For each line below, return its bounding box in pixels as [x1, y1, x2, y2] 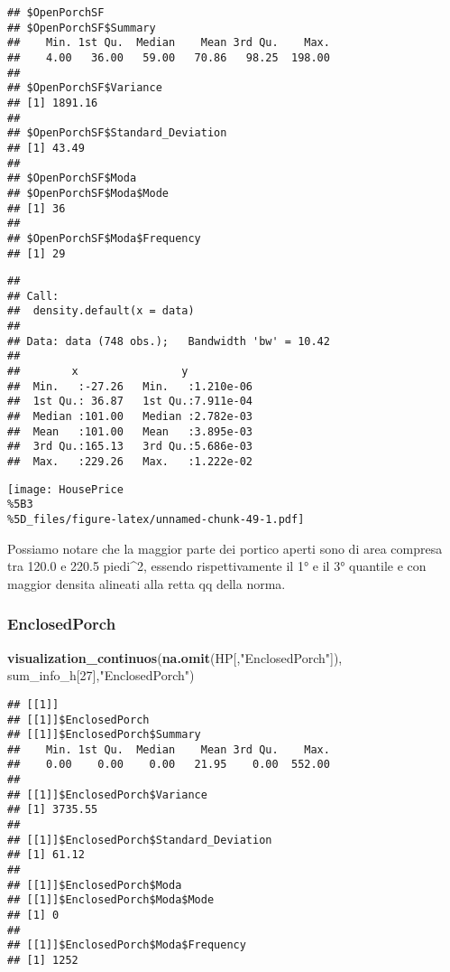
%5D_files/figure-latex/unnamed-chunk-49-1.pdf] [7, 513, 305, 526]
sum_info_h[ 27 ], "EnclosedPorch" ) [7, 666, 195, 685]
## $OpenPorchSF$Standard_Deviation [7, 126, 227, 140]
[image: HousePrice [7, 482, 124, 496]
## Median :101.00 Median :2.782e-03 [7, 410, 253, 424]
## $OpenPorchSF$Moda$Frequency [7, 231, 201, 245]
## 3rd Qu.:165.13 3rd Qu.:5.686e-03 [7, 440, 253, 453]
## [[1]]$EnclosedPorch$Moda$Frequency [7, 939, 246, 952]
